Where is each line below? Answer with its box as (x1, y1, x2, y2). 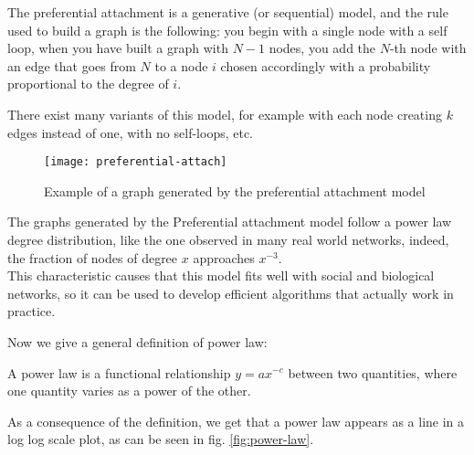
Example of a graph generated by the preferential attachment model (44, 181, 426, 200)
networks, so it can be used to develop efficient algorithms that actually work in (7, 283, 454, 302)
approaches (193, 248, 255, 267)
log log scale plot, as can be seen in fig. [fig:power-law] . (7, 429, 314, 449)
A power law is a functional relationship (7, 363, 231, 382)
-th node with (389, 38, 467, 58)
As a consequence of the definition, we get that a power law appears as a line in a (7, 411, 465, 430)
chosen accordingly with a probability (220, 56, 431, 75)
